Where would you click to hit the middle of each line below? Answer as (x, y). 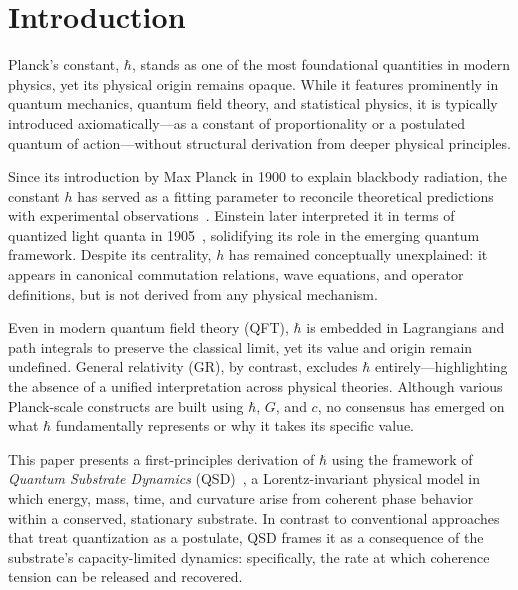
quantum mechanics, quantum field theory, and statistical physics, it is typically (253, 103)
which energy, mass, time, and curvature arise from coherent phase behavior (241, 498)
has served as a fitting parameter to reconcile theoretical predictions (285, 195)
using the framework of (402, 458)
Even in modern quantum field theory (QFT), (148, 327)
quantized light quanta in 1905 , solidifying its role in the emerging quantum (244, 234)
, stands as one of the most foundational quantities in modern (320, 64)
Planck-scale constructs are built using (126, 405)
